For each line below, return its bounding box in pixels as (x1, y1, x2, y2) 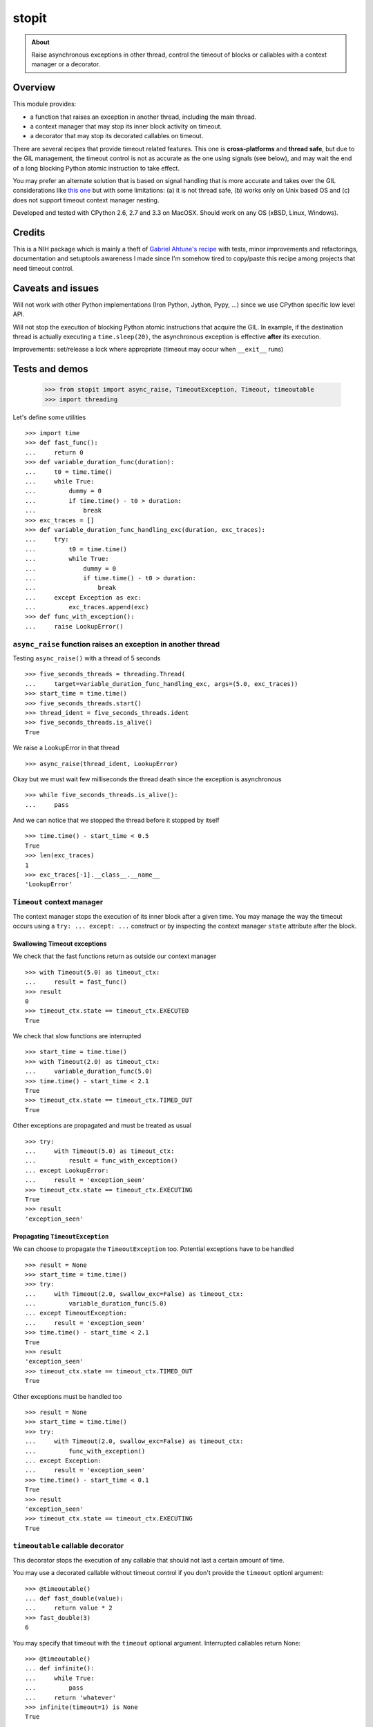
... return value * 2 (25, 1604, 113, 1612)
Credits (12, 227, 46, 238)
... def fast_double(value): (25, 1594, 124, 1602)
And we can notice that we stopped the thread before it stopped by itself (12, 816, 220, 825)
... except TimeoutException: (25, 1309, 128, 1317)
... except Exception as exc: (25, 593, 142, 601)
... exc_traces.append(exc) (25, 603, 149, 611)
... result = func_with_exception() (25, 1157, 179, 1165)
